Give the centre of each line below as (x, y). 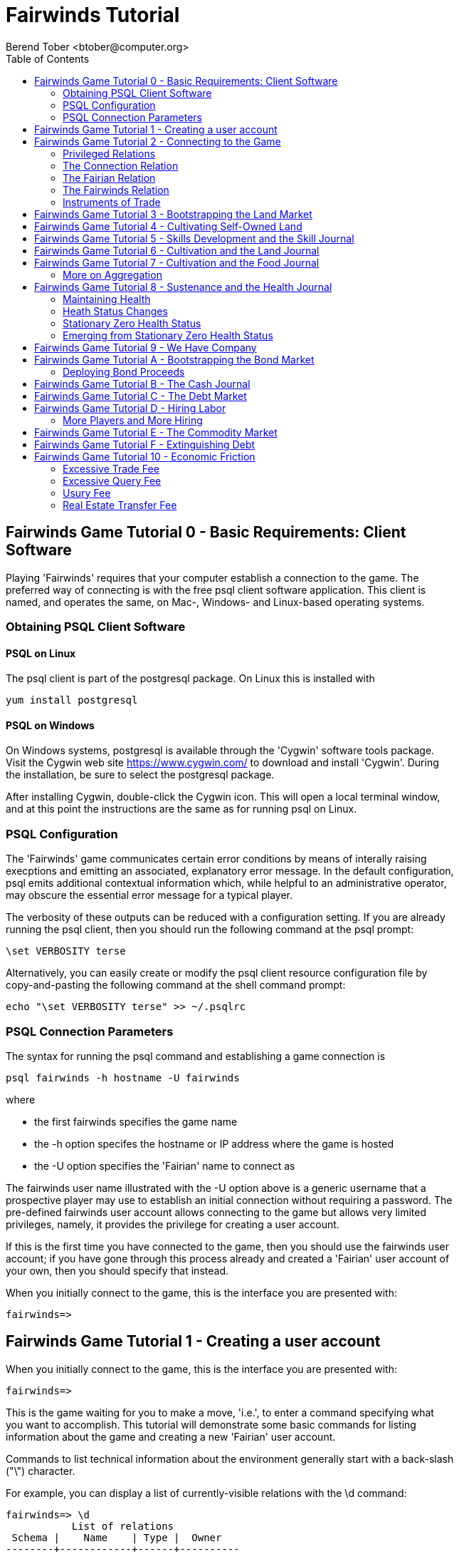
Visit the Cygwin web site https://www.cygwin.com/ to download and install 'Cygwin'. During (222, 763)
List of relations (123, 1526)
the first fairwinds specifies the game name (136, 1121)
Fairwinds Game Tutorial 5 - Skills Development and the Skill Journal (194, 238)
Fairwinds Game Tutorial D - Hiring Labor (130, 408)
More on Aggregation (112, 274)
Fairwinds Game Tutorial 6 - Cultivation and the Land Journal (177, 250)
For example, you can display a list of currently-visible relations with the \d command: (206, 1493)
